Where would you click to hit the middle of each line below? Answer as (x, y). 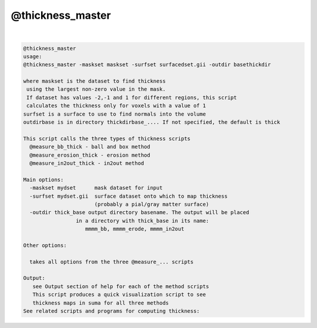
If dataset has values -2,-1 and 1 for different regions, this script (132, 97)
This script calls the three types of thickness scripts (107, 138)
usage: (33, 56)
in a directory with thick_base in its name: (142, 221)
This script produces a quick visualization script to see (119, 295)
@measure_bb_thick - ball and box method (90, 147)
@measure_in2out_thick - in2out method (87, 163)
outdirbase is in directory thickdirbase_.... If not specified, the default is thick (152, 122)
